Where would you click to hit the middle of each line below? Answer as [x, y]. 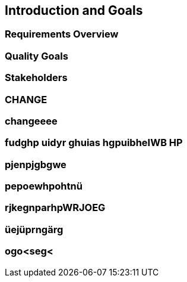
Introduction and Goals [74, 10]
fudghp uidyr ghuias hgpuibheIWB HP [94, 143]
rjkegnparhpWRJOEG [55, 208]
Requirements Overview [62, 34]
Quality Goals [37, 56]
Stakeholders [36, 78]
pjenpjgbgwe [36, 164]
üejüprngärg [34, 229]
